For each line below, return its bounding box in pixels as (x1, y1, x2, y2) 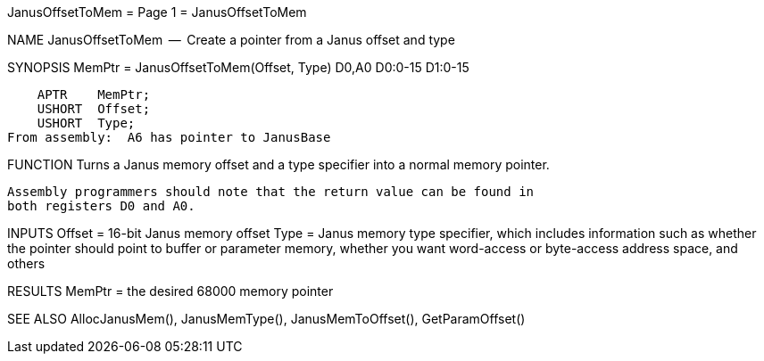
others (7, 256, 46, 271)
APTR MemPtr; (37, 87, 151, 102)
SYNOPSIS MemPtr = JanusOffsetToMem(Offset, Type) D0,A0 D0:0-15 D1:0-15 (7, 60, 469, 75)
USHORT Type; (37, 116, 136, 130)
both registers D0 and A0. (7, 199, 195, 213)
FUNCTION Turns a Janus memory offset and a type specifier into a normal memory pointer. (7, 157, 550, 172)
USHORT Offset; (37, 102, 151, 116)
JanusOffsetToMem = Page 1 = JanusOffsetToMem (7, 4, 307, 20)
